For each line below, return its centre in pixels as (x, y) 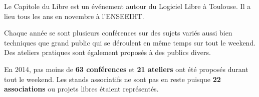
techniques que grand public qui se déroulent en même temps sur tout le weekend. (130, 42)
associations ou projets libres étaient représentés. (81, 89)
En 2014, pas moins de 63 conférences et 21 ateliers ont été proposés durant (126, 69)
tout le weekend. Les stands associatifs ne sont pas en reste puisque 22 (112, 79)
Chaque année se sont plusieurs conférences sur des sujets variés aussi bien (118, 33)
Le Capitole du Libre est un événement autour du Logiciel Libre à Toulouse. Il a (127, 6)
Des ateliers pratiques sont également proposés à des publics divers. (107, 52)
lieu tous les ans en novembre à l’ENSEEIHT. (74, 16)
